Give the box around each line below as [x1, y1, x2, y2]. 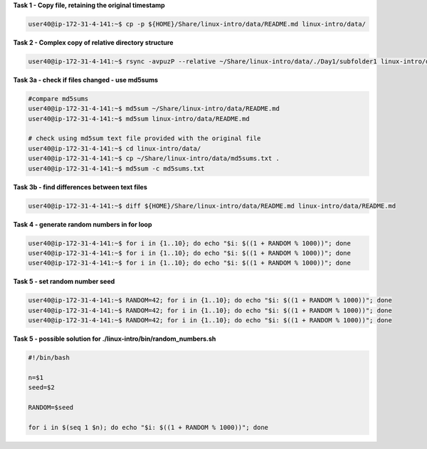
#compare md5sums [28, 95, 89, 102]
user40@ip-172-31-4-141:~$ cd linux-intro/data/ [28, 144, 201, 152]
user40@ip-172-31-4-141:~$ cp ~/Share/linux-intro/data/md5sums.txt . [28, 154, 280, 163]
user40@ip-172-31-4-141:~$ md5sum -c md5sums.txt [28, 164, 205, 172]
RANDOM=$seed [28, 403, 74, 412]
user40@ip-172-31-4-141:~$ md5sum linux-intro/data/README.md [28, 115, 250, 122]
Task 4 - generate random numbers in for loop [13, 220, 152, 228]
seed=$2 [28, 384, 55, 391]
